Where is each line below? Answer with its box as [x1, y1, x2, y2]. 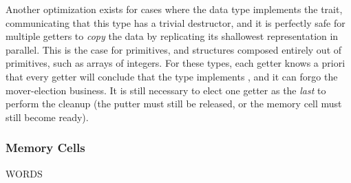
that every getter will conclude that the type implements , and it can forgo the [6, 69, 338, 83]
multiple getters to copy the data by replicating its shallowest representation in [6, 29, 339, 43]
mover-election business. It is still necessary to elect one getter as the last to [6, 83, 326, 97]
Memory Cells [6, 139, 85, 156]
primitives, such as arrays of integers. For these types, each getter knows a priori [6, 56, 345, 70]
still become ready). [6, 109, 89, 124]
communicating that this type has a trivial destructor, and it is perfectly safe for [6, 15, 345, 30]
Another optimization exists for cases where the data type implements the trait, [6, 2, 343, 16]
